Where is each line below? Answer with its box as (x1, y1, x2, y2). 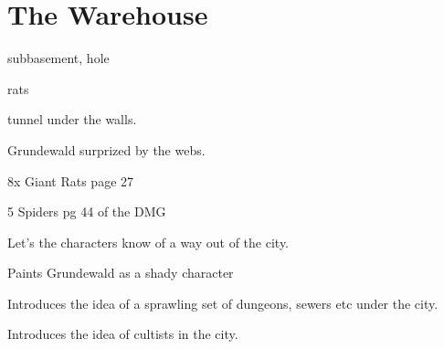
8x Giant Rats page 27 (7, 171, 134, 190)
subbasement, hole (7, 48, 110, 68)
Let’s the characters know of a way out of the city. (7, 232, 289, 251)
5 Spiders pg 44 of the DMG (7, 202, 166, 221)
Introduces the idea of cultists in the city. (7, 324, 238, 344)
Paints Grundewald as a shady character (7, 263, 234, 282)
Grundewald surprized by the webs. (7, 140, 206, 159)
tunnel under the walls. (7, 110, 137, 129)
